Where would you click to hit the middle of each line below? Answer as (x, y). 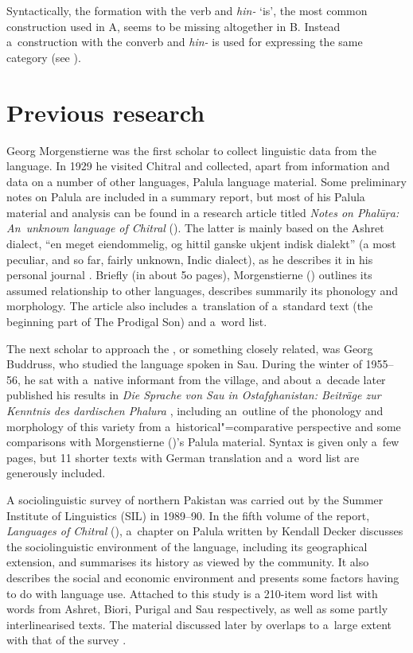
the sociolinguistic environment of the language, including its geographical (187, 546)
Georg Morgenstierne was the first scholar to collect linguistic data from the (192, 150)
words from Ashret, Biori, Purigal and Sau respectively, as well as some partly (197, 609)
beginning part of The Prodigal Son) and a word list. (137, 322)
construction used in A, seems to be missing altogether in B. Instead (173, 26)
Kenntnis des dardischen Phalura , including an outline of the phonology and (195, 410)
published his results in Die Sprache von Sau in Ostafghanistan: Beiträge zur (194, 395)
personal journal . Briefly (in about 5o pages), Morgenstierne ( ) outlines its (189, 275)
